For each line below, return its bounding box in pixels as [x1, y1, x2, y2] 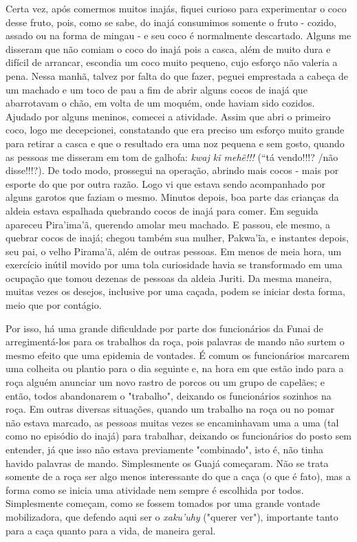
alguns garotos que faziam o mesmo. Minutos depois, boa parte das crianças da [6, 190, 339, 204]
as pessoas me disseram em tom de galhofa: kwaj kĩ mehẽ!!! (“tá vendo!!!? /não [6, 149, 338, 164]
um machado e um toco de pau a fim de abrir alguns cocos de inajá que [6, 82, 307, 96]
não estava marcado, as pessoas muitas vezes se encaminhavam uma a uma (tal [6, 415, 339, 429]
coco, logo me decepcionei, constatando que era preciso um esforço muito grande [6, 122, 345, 137]
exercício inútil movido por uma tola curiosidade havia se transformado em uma [6, 257, 343, 272]
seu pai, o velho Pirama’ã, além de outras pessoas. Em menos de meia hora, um [6, 243, 342, 258]
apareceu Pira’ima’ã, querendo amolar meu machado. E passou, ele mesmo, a [6, 217, 331, 231]
